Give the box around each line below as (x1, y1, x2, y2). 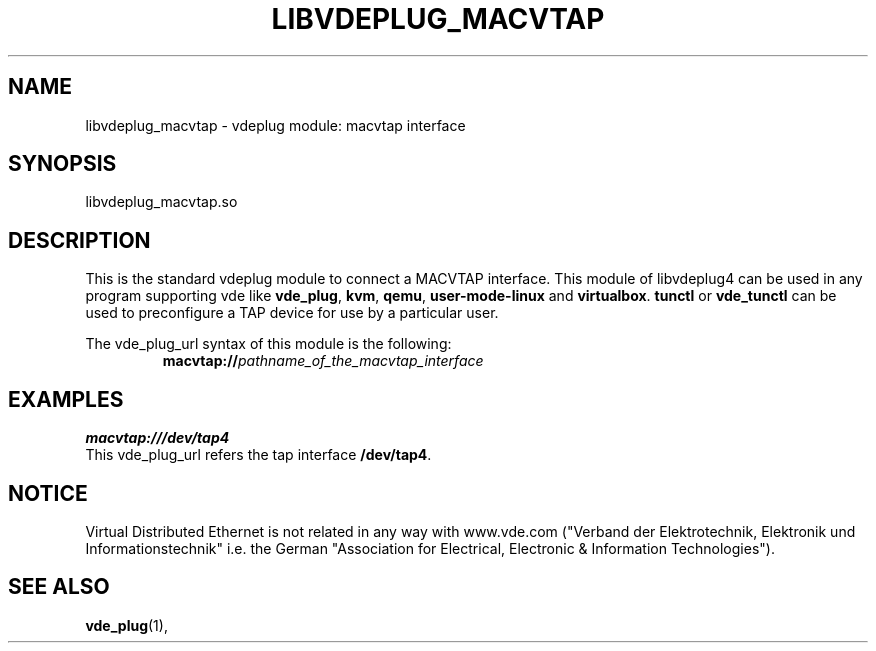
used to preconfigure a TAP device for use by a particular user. (85, 304, 499, 322)
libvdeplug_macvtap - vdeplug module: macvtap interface (85, 116, 466, 134)
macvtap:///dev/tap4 (85, 429, 230, 447)
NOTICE (8, 480, 88, 506)
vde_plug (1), (85, 616, 168, 634)
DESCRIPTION (8, 227, 151, 253)
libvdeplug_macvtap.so (85, 193, 238, 211)
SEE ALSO (8, 574, 110, 600)
